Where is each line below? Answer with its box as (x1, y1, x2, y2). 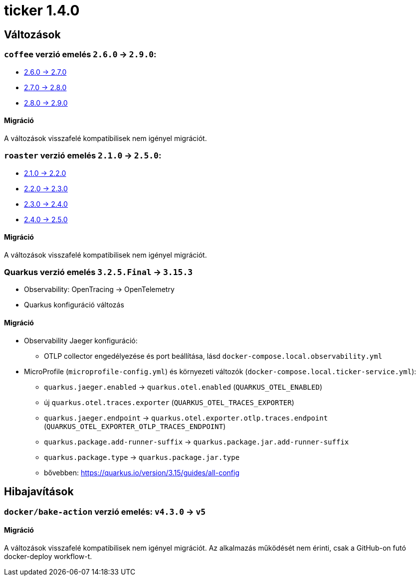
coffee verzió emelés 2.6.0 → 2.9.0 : (4, 49, 157, 60)
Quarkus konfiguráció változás (24, 300, 124, 309)
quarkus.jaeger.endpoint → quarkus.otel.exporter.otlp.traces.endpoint (44, 413, 328, 422)
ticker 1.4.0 (4, 2, 80, 19)
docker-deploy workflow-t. (4, 552, 92, 561)
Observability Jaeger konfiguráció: (24, 336, 138, 345)
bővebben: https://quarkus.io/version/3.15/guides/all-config (44, 468, 239, 477)
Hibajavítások (4, 485, 74, 498)
